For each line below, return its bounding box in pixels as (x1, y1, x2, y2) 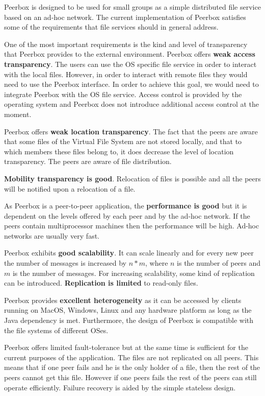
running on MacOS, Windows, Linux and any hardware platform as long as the (4, 305, 252, 315)
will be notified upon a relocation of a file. (4, 183, 136, 194)
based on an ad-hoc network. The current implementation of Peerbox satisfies (4, 11, 246, 22)
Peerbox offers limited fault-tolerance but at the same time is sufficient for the (4, 342, 248, 353)
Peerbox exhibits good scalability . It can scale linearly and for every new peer (4, 247, 254, 258)
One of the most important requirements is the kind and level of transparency (4, 38, 248, 49)
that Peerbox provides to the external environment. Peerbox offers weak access (4, 49, 255, 59)
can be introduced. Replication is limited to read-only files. (4, 277, 198, 288)
